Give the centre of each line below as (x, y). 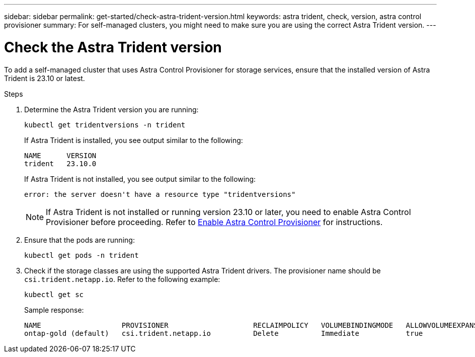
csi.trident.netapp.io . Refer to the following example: (122, 279)
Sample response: (54, 310)
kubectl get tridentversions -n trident (105, 125)
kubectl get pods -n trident (82, 255)
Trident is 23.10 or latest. (45, 78)
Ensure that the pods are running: (80, 240)
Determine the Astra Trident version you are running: (111, 109)
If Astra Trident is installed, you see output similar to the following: (134, 140)
